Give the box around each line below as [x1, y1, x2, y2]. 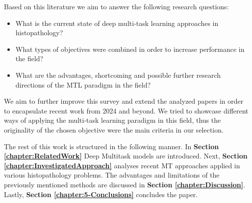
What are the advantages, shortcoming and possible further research [15, 69, 221, 80]
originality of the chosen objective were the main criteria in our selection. [4, 124, 224, 135]
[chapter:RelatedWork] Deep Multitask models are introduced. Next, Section [4, 151, 248, 161]
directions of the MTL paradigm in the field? [15, 79, 151, 90]
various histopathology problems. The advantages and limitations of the [4, 170, 220, 180]
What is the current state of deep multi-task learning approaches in [15, 18, 219, 28]
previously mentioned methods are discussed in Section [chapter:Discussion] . [4, 179, 246, 189]
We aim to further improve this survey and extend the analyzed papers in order [4, 96, 244, 106]
